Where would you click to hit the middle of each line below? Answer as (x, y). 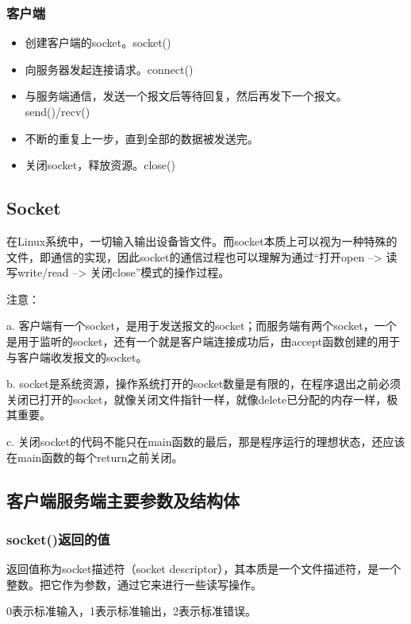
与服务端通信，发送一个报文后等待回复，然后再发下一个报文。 (186, 96)
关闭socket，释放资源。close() (100, 165)
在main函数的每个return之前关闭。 (95, 457)
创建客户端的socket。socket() (98, 43)
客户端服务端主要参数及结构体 (123, 500)
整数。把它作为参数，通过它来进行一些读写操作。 (134, 584)
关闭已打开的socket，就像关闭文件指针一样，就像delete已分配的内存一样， (197, 399)
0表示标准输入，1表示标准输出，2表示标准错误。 (131, 611)
